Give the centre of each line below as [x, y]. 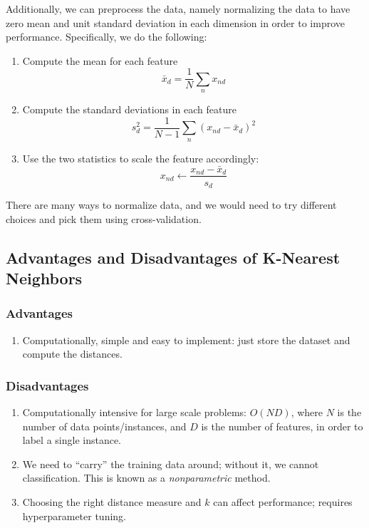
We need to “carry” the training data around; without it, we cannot [171, 464]
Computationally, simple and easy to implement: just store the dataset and [186, 340]
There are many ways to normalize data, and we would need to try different [171, 205]
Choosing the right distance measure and [112, 501]
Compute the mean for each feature [100, 60]
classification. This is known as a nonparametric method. [146, 478]
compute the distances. [72, 354]
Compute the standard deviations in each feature [129, 109]
